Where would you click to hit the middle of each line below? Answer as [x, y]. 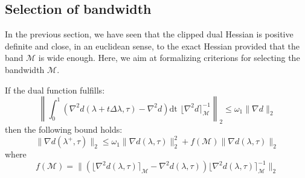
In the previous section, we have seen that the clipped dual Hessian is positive [149, 34]
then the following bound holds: [64, 129]
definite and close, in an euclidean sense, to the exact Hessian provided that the [152, 46]
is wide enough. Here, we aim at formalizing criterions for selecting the [169, 58]
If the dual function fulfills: [55, 90]
